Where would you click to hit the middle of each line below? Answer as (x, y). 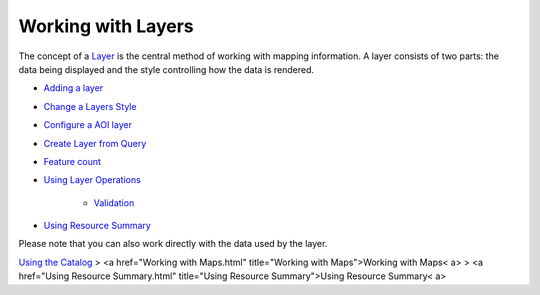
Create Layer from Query (95, 143)
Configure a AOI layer (87, 125)
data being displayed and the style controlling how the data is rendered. (166, 69)
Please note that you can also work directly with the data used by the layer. (173, 244)
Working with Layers (106, 26)
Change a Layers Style (90, 106)
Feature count (72, 161)
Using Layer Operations (92, 180)
